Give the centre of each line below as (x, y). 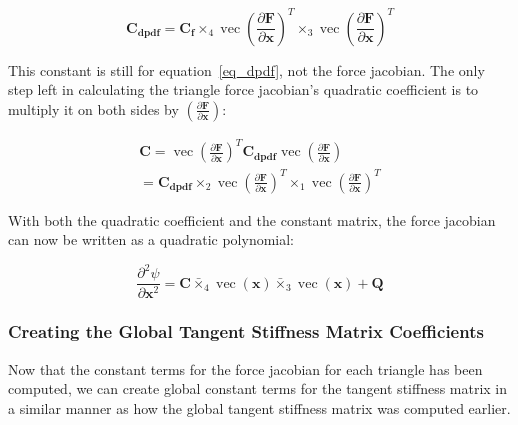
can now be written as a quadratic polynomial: (151, 239)
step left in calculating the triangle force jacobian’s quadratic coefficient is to (243, 89)
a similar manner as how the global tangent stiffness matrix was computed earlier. (259, 407)
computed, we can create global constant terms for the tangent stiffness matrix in (258, 388)
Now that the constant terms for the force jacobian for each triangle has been (245, 368)
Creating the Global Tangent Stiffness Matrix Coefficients (246, 331)
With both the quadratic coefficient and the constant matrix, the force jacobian (252, 219)
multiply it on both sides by (93, 108)
